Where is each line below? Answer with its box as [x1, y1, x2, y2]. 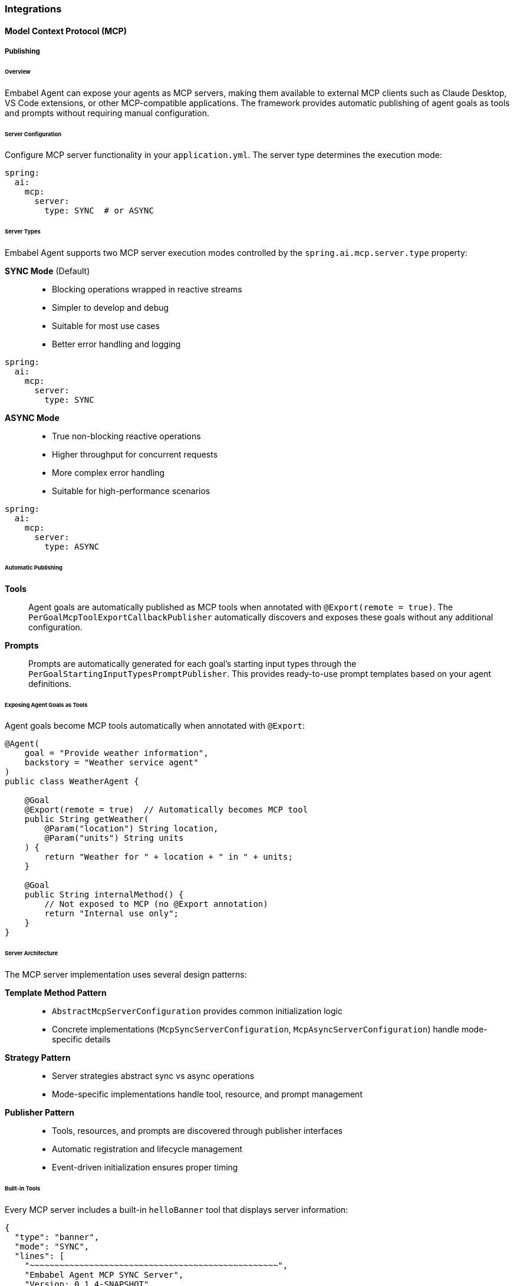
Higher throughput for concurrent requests [52, 449, 218, 460]
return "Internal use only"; [44, 909, 179, 919]
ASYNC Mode [5, 413, 60, 423]
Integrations [5, 3, 62, 15]
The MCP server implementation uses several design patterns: [5, 969, 247, 980]
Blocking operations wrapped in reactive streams [52, 284, 242, 295]
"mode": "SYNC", [14, 1241, 90, 1251]
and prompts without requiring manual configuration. [5, 107, 209, 118]
